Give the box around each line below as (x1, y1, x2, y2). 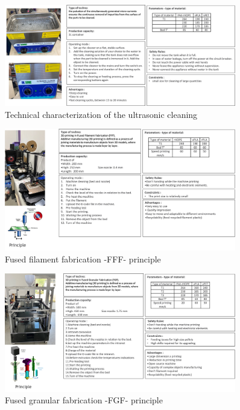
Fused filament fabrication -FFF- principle (5, 252, 161, 265)
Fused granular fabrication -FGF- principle (5, 394, 163, 406)
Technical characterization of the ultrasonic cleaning (5, 108, 198, 120)
